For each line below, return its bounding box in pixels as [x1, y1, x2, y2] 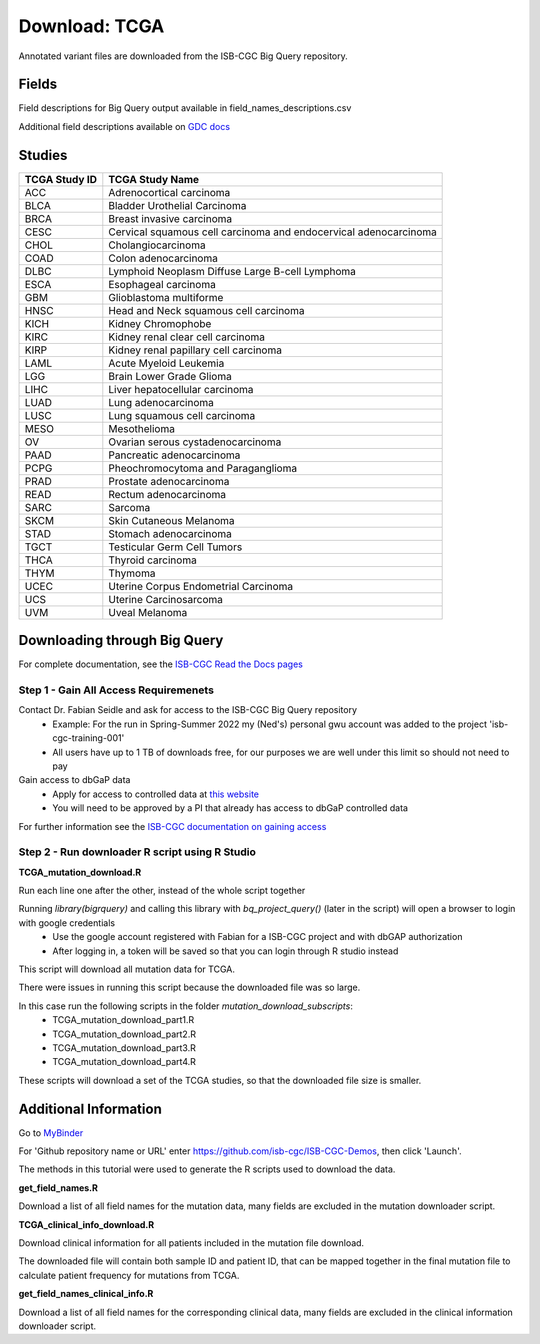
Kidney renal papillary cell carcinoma [108, 343, 282, 357]
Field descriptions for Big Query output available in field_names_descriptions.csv [18, 102, 352, 114]
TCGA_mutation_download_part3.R [52, 1041, 197, 1054]
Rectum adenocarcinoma [108, 487, 227, 501]
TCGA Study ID [24, 172, 97, 186]
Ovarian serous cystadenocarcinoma [108, 435, 282, 449]
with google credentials [18, 916, 115, 929]
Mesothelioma [108, 421, 175, 435]
